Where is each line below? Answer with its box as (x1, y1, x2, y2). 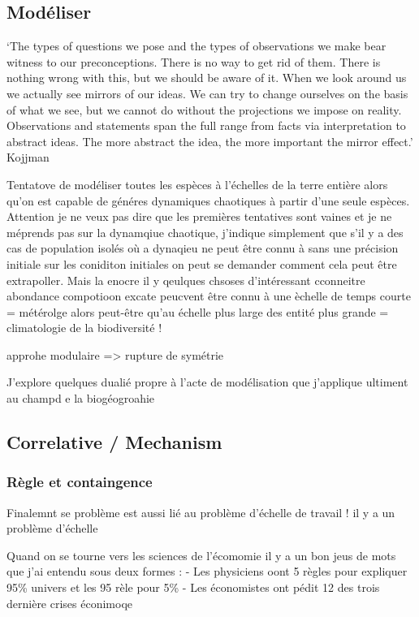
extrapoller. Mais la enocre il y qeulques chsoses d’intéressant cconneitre (6, 271, 365, 288)
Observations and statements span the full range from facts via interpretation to (6, 117, 406, 134)
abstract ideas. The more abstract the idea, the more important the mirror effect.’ (6, 132, 413, 149)
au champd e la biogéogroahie (6, 390, 155, 407)
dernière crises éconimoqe (6, 594, 133, 611)
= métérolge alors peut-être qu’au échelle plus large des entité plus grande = (6, 303, 389, 320)
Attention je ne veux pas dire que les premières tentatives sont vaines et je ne (6, 208, 392, 225)
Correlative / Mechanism (6, 429, 222, 455)
